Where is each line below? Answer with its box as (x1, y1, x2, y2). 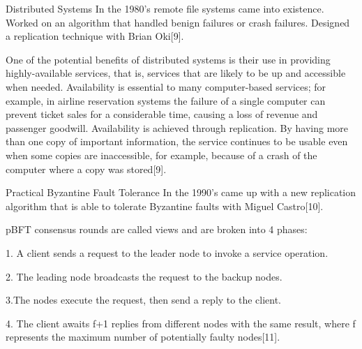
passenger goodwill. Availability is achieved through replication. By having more (6, 120, 349, 135)
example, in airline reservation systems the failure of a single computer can (6, 93, 326, 107)
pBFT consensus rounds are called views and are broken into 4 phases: (6, 222, 308, 237)
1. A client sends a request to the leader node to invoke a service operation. (6, 245, 329, 260)
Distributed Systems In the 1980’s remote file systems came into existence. (6, 1, 324, 15)
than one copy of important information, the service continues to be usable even (6, 134, 348, 149)
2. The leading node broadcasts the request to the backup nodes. (6, 269, 282, 283)
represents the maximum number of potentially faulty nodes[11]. (6, 329, 280, 344)
